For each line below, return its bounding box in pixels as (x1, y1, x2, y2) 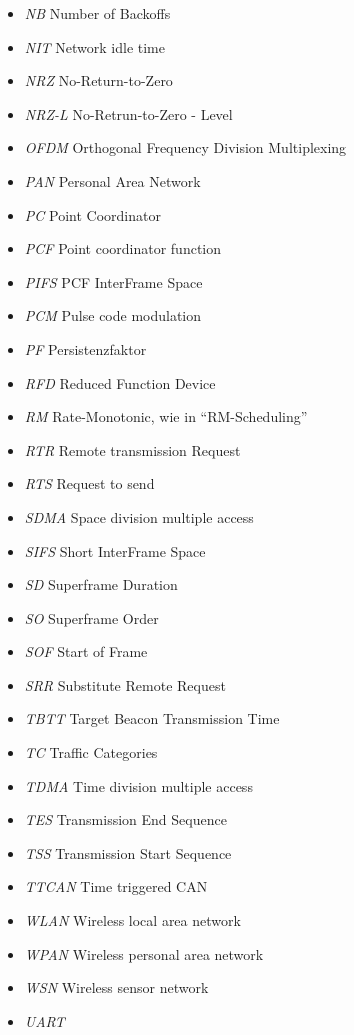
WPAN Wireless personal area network (24, 943, 264, 964)
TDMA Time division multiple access (24, 775, 253, 796)
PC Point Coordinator (24, 204, 161, 225)
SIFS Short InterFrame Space (24, 540, 206, 561)
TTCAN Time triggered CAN (24, 876, 208, 897)
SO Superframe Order (24, 607, 159, 628)
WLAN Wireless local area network (24, 910, 241, 931)
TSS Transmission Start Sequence (24, 842, 232, 863)
